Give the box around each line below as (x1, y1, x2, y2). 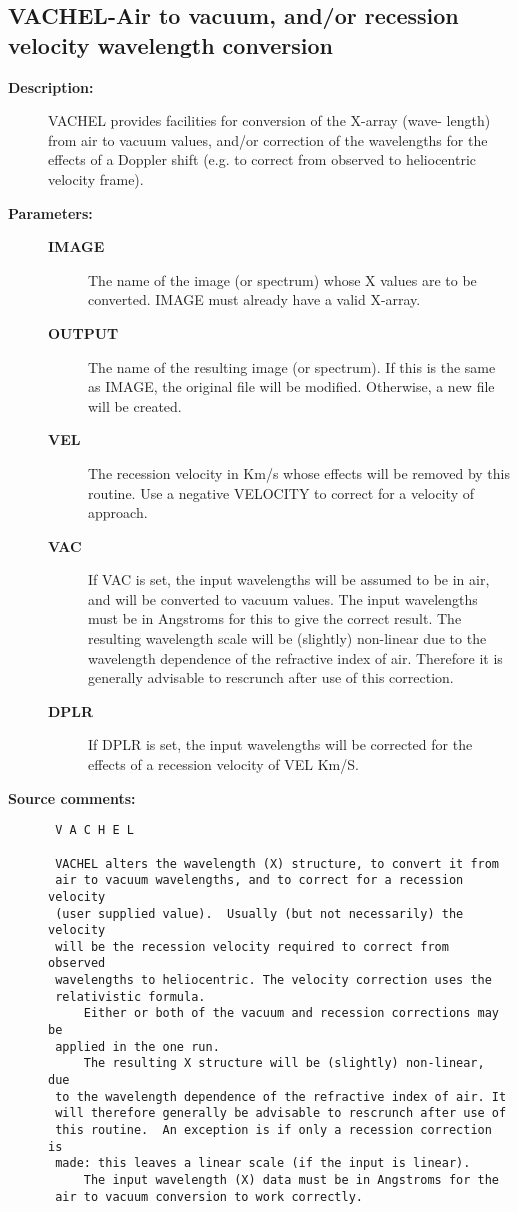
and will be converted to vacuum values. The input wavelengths (88, 588, 478, 609)
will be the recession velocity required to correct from (55, 939, 449, 954)
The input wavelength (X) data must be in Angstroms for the (83, 1173, 500, 1187)
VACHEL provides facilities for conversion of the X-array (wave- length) (48, 110, 491, 131)
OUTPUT (48, 322, 119, 343)
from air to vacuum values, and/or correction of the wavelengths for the (48, 129, 488, 150)
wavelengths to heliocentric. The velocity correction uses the (55, 973, 492, 988)
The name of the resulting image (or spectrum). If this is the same (88, 356, 496, 377)
